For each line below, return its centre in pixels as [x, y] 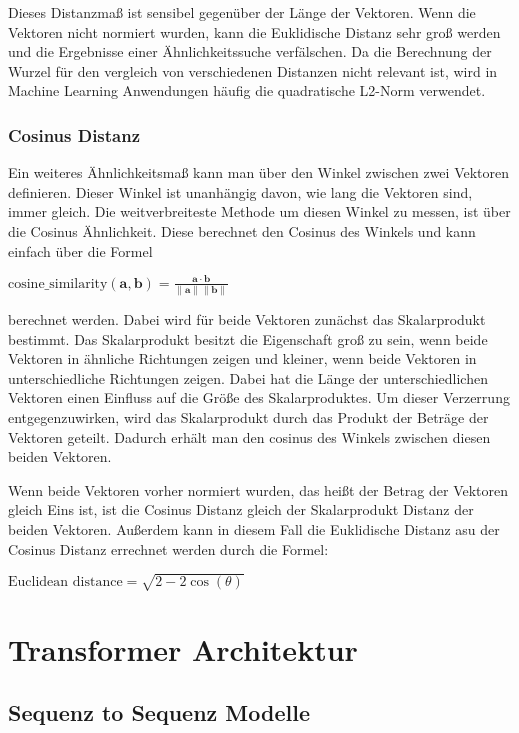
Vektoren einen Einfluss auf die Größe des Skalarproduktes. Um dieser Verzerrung [259, 397]
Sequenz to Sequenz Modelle [159, 712]
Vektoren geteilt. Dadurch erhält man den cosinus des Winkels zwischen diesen [249, 436]
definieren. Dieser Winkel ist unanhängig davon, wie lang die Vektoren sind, [240, 191]
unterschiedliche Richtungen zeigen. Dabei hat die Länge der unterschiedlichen [248, 377]
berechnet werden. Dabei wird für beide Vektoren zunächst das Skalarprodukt [247, 318]
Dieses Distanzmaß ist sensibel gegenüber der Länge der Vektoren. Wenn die [242, 12]
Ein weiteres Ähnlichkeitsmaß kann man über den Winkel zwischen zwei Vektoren [259, 172]
